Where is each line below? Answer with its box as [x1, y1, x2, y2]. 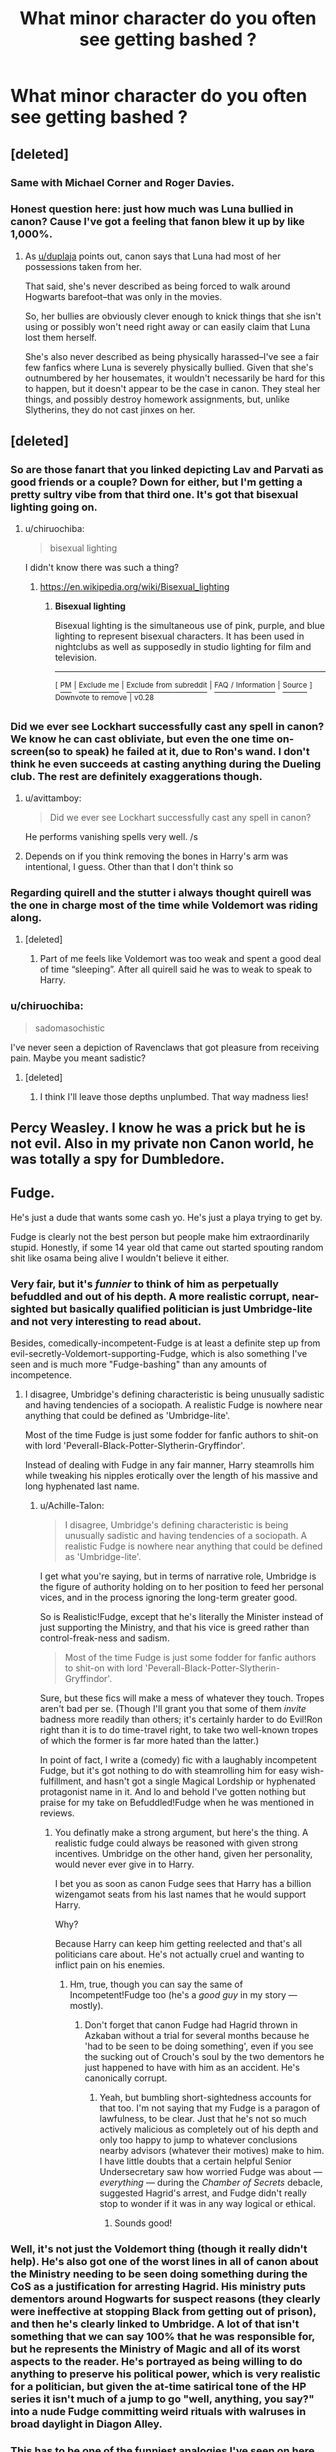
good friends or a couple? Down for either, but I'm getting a [10, 475, 303, 489]
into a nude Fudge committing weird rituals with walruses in [10, 2405, 307, 2419]
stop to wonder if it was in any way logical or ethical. [99, 2198, 316, 2210]
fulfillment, [39, 1775, 85, 1787]
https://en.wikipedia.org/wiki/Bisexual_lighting [39, 581, 230, 593]
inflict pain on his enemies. [54, 1959, 166, 1971]
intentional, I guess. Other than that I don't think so [24, 861, 234, 873]
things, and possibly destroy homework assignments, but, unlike [24, 393, 290, 405]
